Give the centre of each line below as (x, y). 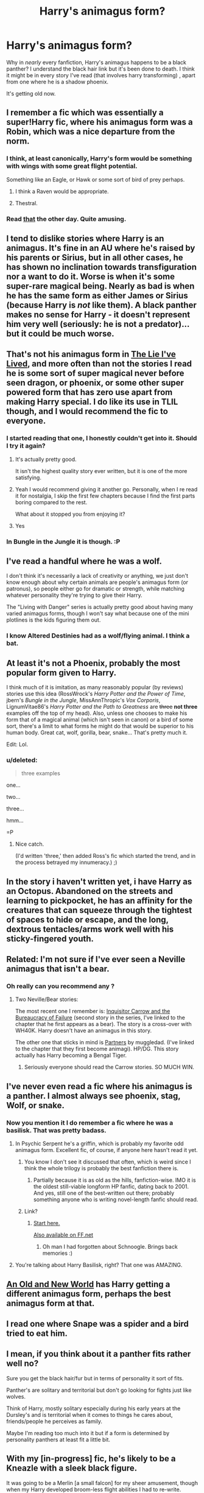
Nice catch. (30, 844)
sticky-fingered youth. (50, 939)
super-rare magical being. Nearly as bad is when (100, 286)
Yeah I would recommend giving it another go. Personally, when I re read (106, 489)
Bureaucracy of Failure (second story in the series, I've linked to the (100, 1017)
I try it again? (26, 446)
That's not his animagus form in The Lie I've (91, 354)
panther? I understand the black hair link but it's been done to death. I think (100, 69)
